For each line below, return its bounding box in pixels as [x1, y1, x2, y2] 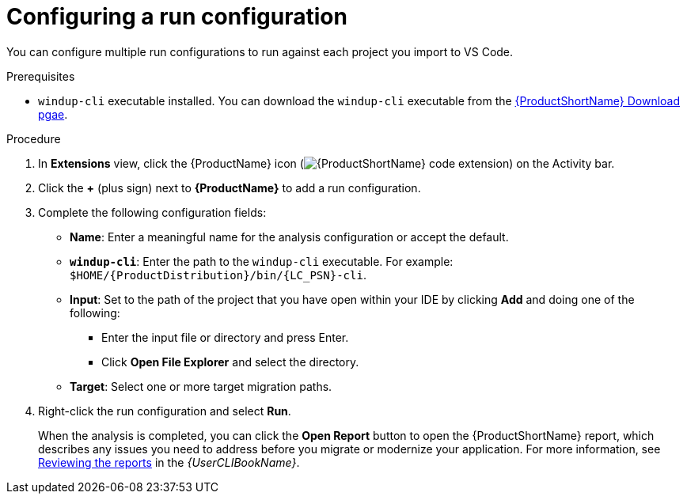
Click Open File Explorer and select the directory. [101, 354, 359, 369]
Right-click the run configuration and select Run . [38, 403, 291, 418]
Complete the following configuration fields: [38, 205, 267, 219]
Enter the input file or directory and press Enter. [101, 330, 349, 344]
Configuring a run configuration [6, 3, 347, 30]
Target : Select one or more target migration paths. [70, 379, 332, 393]
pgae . [38, 107, 68, 121]
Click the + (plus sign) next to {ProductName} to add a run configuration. [38, 180, 421, 195]
